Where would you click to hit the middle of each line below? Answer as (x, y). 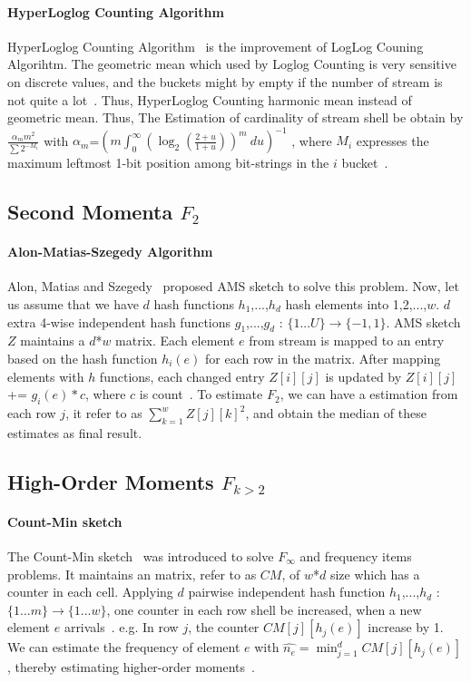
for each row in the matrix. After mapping (323, 359)
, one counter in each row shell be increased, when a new (264, 609)
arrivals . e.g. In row (121, 627)
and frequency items (356, 555)
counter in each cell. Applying (90, 592)
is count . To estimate (201, 394)
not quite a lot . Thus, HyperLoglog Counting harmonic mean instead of (210, 99)
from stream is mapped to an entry (347, 341)
